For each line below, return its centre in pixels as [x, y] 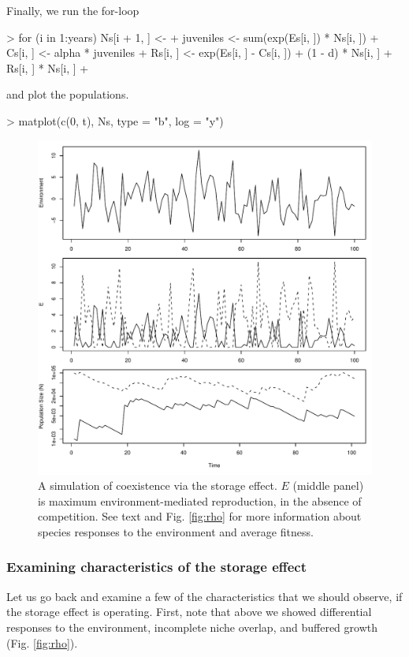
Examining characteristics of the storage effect [157, 567]
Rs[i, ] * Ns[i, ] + [48, 67]
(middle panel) [328, 485]
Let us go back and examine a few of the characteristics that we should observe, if [204, 596]
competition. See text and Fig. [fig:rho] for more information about [200, 516]
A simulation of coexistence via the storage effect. [158, 485]
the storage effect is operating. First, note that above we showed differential [189, 612]
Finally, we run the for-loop [73, 10]
